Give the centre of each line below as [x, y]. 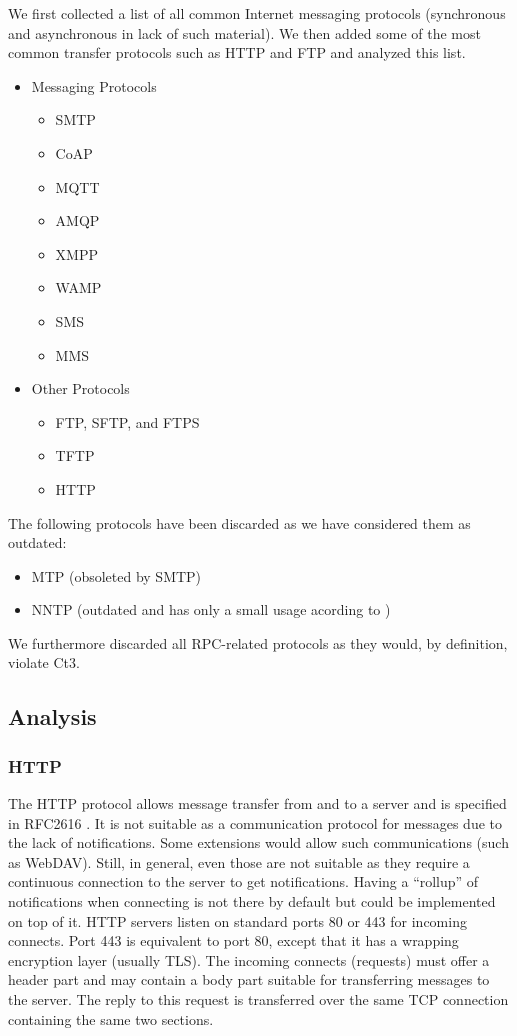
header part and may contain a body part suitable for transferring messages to [249, 979]
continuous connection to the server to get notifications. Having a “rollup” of [243, 881]
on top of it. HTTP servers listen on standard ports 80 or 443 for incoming [237, 920]
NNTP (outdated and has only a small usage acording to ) [211, 609]
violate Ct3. [44, 662]
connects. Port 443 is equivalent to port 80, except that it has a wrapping [233, 940]
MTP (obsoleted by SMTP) [116, 575]
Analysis [52, 716]
